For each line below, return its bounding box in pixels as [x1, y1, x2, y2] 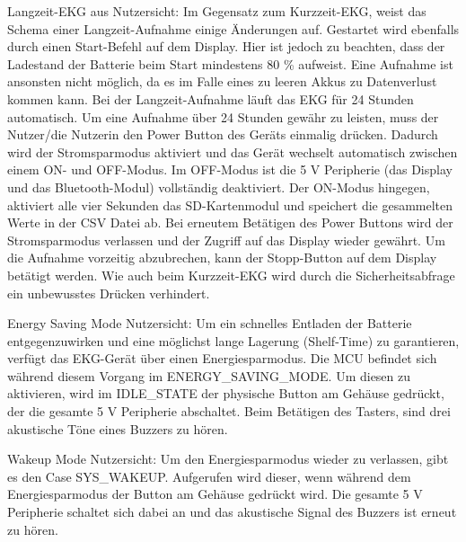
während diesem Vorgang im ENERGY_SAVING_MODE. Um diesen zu [7, 366, 411, 385]
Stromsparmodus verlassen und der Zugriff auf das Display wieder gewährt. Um [7, 230, 445, 249]
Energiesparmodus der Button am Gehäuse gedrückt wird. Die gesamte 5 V [7, 484, 423, 503]
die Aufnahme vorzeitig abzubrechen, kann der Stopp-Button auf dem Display [7, 248, 437, 267]
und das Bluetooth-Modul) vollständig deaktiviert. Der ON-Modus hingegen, [7, 177, 430, 196]
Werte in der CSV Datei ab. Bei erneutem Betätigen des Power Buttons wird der [7, 213, 453, 232]
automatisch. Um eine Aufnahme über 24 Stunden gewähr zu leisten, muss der [7, 107, 439, 126]
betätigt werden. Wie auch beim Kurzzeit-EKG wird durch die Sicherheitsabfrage [7, 265, 455, 284]
